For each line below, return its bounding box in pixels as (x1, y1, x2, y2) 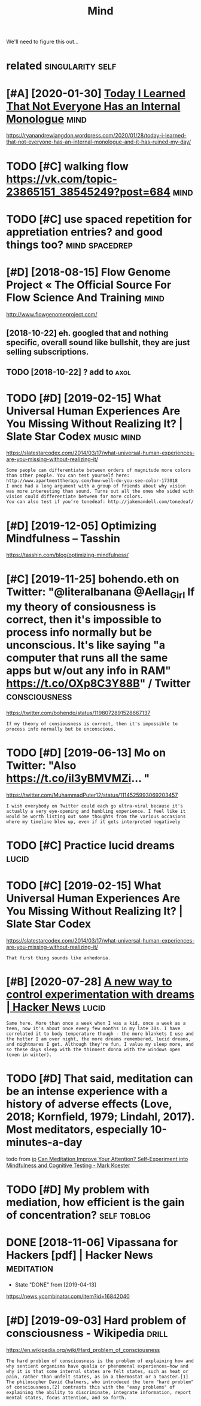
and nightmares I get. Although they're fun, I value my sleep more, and (6, 1041, 194, 1047)
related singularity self (6, 59, 117, 73)
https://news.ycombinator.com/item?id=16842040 (6, 1293, 130, 1300)
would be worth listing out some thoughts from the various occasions (6, 813, 186, 819)
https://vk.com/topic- (6, 172, 118, 186)
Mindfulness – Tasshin (6, 531, 121, 545)
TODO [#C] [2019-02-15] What (6, 879, 162, 893)
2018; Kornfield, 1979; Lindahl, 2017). (6, 1110, 195, 1123)
